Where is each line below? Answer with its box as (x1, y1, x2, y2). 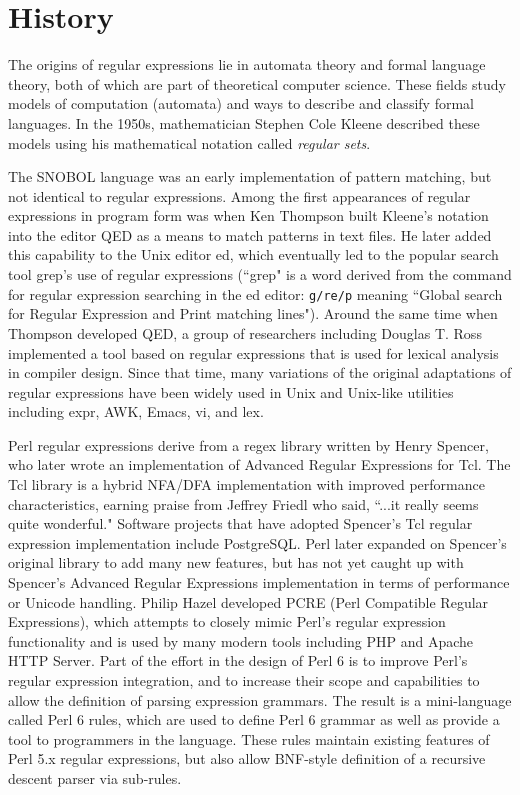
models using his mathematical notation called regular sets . (8, 132, 371, 153)
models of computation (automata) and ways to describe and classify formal (8, 93, 474, 114)
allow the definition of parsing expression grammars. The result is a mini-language (8, 689, 512, 710)
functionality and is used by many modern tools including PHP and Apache (8, 630, 474, 651)
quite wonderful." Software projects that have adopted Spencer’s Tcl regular (8, 513, 473, 534)
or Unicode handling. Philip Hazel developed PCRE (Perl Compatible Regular (8, 591, 489, 612)
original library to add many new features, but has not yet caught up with (8, 552, 464, 573)
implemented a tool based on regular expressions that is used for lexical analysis (8, 342, 499, 363)
